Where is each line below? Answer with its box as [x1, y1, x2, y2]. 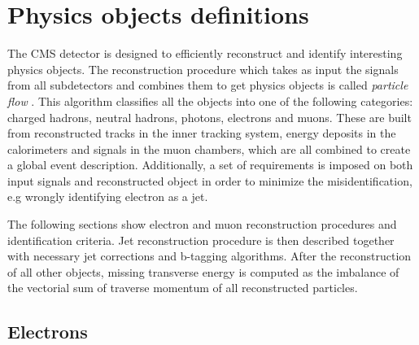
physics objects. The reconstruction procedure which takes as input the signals [7, 60, 399, 77]
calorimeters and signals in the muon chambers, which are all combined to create [7, 140, 411, 157]
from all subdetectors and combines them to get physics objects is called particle [7, 76, 408, 94]
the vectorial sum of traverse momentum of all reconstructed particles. [7, 279, 358, 296]
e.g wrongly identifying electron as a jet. [7, 188, 208, 205]
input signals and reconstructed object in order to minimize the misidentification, [7, 172, 412, 189]
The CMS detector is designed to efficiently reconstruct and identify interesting [7, 45, 403, 62]
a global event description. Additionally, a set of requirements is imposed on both [7, 156, 413, 173]
